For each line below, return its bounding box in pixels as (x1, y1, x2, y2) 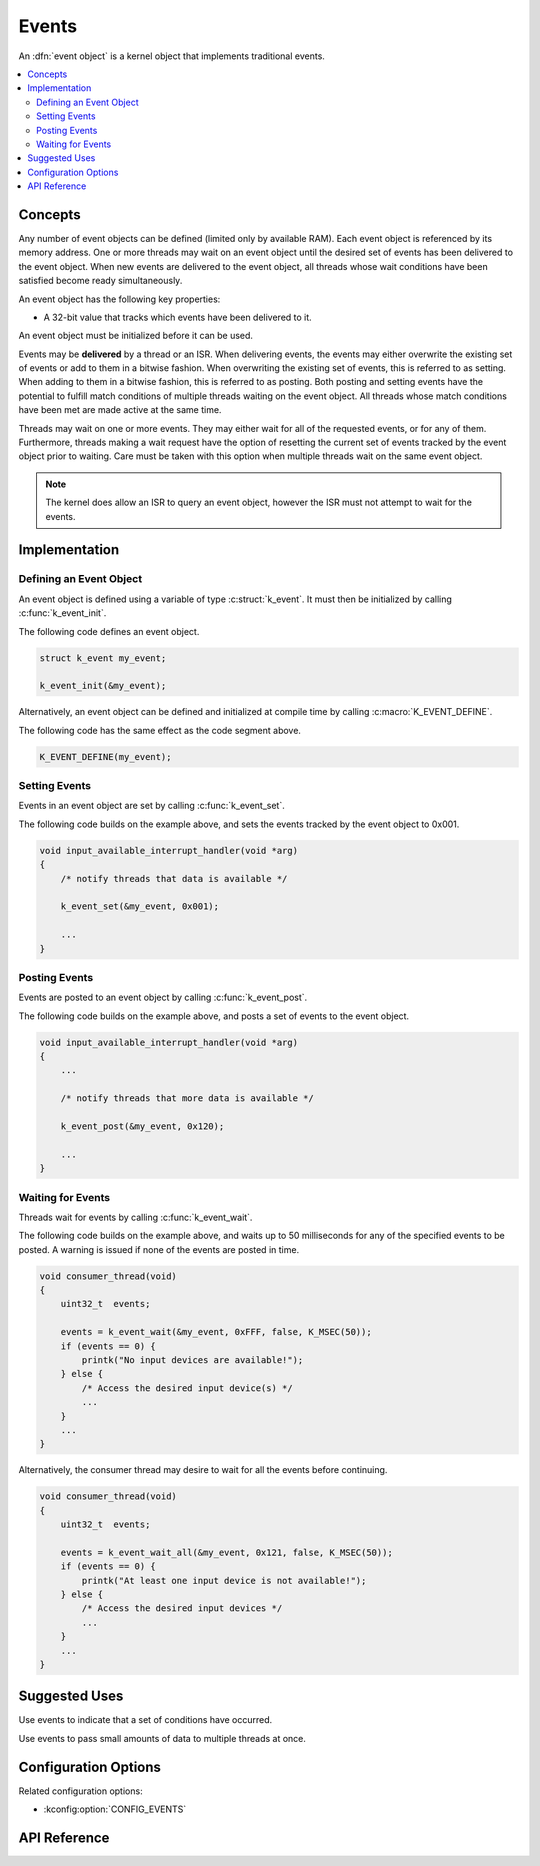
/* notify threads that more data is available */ (60, 1093, 314, 1104)
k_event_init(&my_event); (39, 680, 167, 692)
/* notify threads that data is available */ (60, 873, 288, 884)
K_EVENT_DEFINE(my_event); (39, 751, 172, 762)
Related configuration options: (18, 1785, 144, 1797)
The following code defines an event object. (18, 625, 200, 637)
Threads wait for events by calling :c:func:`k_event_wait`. (18, 1211, 253, 1223)
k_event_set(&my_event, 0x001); (60, 901, 220, 912)
